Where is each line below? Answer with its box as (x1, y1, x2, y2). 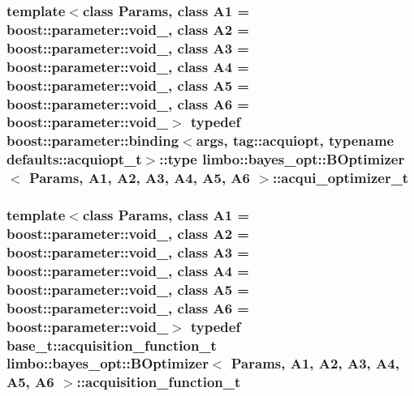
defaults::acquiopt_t (6, 149, 142, 169)
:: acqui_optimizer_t (272, 168, 409, 188)
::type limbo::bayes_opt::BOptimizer (159, 149, 405, 169)
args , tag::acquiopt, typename (196, 130, 395, 151)
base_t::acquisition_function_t (6, 334, 217, 355)
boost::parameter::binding (6, 130, 179, 151)
